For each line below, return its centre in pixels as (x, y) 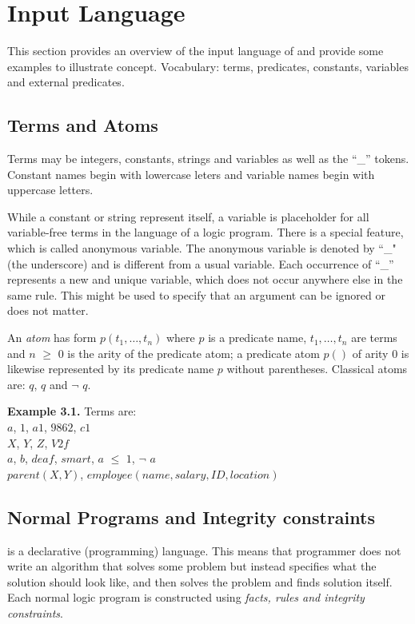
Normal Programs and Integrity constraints (191, 517)
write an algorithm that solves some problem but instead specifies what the (192, 566)
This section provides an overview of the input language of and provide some (196, 51)
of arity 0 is (381, 353)
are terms (374, 338)
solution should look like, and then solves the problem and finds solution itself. (200, 581)
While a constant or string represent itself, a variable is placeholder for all (188, 216)
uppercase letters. (50, 190)
